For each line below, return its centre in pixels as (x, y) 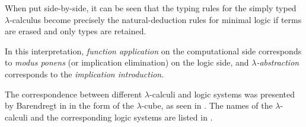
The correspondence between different (74, 94)
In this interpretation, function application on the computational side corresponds (153, 51)
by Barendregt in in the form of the (69, 105)
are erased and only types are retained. (76, 31)
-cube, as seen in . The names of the (207, 105)
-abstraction (278, 62)
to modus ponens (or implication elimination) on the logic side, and (127, 62)
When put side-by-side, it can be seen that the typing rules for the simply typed (151, 8)
